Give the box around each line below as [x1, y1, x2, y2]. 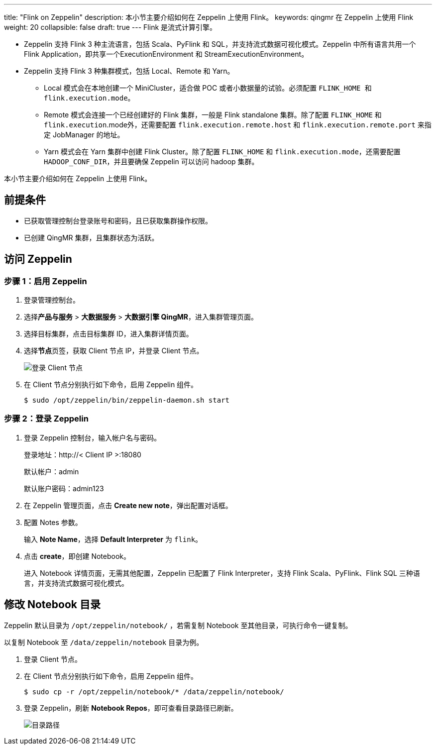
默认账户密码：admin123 [24, 484, 104, 493]
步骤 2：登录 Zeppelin [4, 414, 89, 424]
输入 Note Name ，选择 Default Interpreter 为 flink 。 [24, 535, 203, 543]
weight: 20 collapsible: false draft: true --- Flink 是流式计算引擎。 [4, 23, 217, 31]
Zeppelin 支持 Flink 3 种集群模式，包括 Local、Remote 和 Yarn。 [24, 67, 234, 75]
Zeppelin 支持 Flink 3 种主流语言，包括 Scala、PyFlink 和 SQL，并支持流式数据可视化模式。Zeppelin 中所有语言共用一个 [24, 40, 416, 48]
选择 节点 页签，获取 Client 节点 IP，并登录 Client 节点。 [24, 346, 204, 355]
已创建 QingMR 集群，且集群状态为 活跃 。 [24, 233, 159, 242]
